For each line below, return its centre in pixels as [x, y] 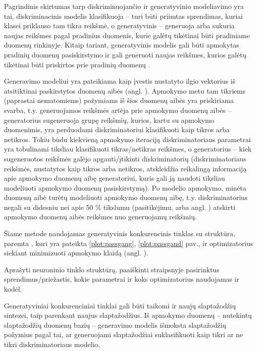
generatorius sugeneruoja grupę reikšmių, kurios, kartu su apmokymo [109, 120]
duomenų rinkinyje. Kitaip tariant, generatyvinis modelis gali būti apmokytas [122, 45]
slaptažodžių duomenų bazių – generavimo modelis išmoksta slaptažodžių [115, 325]
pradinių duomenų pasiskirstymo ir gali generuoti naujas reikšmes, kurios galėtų [125, 54]
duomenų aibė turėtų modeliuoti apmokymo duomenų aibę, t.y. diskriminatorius [126, 197]
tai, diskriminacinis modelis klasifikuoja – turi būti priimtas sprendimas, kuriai [124, 16]
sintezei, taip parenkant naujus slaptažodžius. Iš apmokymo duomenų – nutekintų [128, 315]
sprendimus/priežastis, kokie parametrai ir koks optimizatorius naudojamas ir [122, 279]
